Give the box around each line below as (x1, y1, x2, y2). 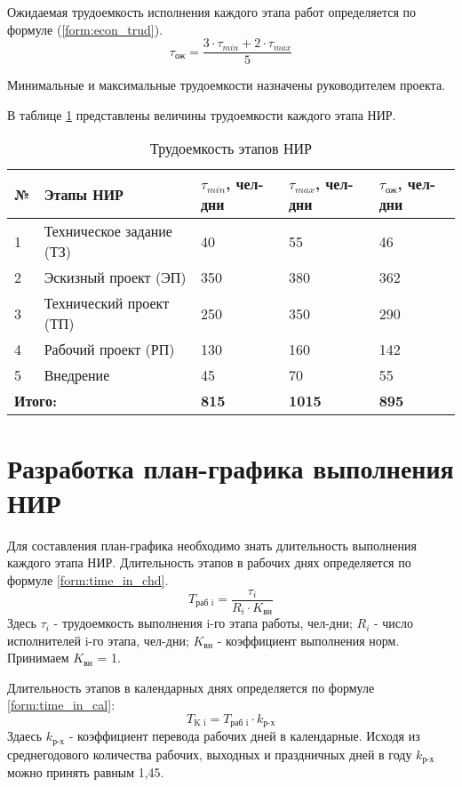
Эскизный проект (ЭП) (44, 267, 187, 288)
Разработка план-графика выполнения (7, 449, 454, 486)
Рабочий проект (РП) (44, 339, 175, 360)
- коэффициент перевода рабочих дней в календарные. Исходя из (68, 727, 420, 745)
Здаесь (7, 727, 43, 745)
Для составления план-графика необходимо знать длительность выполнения (7, 535, 417, 554)
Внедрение (44, 365, 110, 386)
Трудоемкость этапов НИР (150, 138, 312, 159)
